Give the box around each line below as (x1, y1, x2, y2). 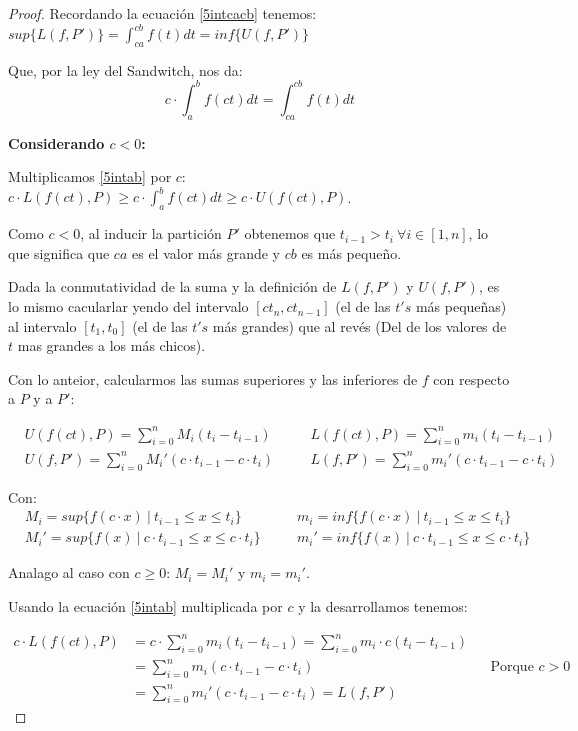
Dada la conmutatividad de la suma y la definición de (8, 276, 337, 297)
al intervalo (8, 315, 77, 336)
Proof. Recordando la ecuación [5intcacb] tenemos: (8, 3, 317, 23)
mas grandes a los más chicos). (17, 335, 206, 356)
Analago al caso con (8, 562, 130, 583)
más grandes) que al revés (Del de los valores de (212, 315, 507, 336)
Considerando (8, 132, 105, 153)
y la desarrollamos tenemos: (298, 595, 468, 616)
